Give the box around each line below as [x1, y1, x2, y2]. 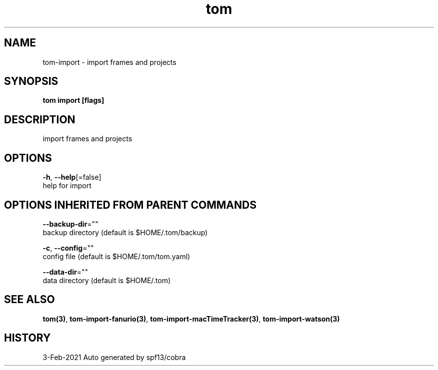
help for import [42, 181, 91, 190]
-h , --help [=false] [42, 173, 101, 182]
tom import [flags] [42, 96, 104, 105]
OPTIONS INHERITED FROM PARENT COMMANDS [4, 198, 256, 211]
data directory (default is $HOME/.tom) [42, 276, 171, 285]
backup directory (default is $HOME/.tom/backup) [42, 228, 208, 237]
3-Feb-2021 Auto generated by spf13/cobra [42, 353, 186, 362]
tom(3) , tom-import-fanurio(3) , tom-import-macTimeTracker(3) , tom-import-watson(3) [42, 314, 340, 323]
